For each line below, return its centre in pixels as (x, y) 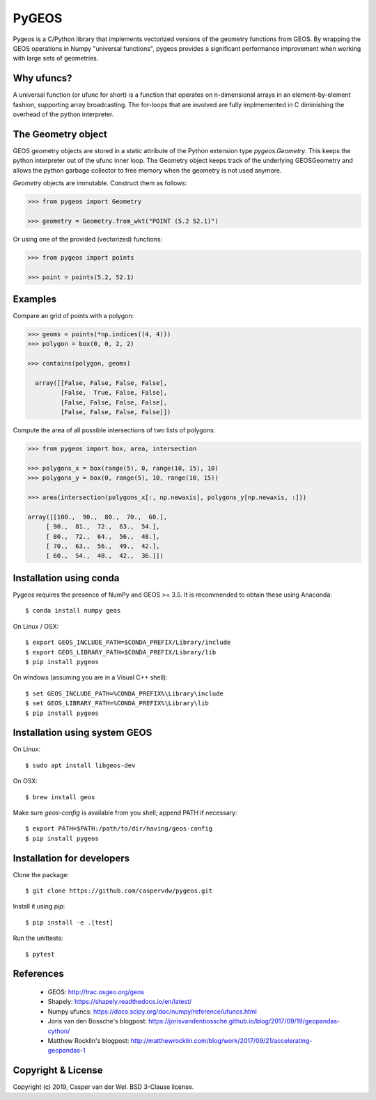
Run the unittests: (38, 938)
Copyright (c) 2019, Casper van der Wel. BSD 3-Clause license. (103, 1087)
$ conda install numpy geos (73, 611)
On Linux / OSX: (36, 626)
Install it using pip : (39, 906)
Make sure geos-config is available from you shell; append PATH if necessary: (125, 812)
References (38, 974)
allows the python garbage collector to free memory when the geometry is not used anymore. (147, 170)
